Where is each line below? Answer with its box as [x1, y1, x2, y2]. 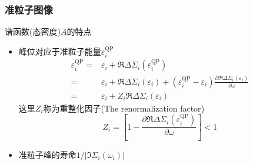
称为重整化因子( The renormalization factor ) [43, 102, 205, 114]
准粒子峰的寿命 [18, 149, 76, 161]
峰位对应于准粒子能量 [18, 45, 101, 57]
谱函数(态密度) [5, 25, 61, 38]
